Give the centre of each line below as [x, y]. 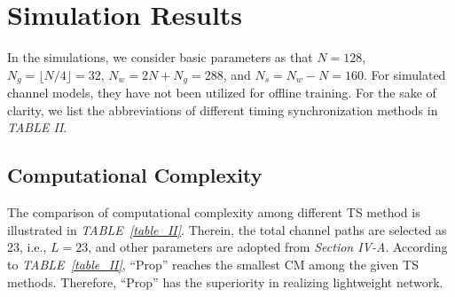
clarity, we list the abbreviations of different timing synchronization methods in [223, 109]
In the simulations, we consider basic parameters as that [160, 57]
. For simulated [404, 74]
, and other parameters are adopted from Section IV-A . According [268, 247]
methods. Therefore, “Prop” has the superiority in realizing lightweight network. [225, 281]
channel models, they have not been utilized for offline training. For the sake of [222, 93]
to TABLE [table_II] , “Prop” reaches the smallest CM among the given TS [213, 264]
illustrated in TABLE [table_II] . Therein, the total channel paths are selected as [227, 229]
